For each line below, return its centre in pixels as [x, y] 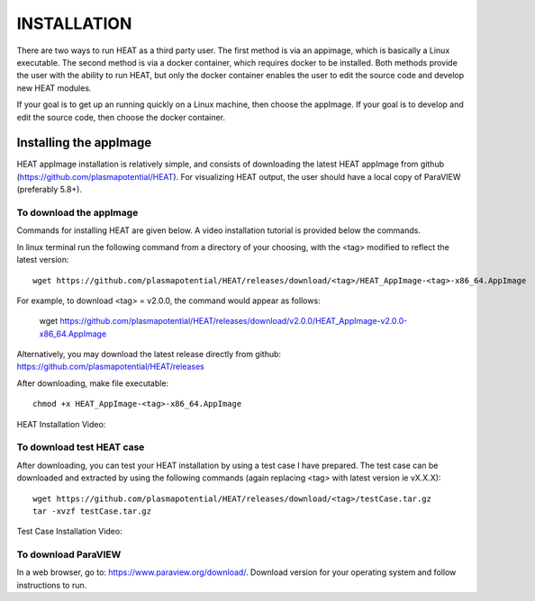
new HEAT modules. [54, 88]
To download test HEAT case [81, 447]
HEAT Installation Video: [61, 424]
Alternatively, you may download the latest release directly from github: [149, 354]
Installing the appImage [84, 143]
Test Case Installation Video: [69, 532]
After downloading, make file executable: [93, 383]
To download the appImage [77, 212]
